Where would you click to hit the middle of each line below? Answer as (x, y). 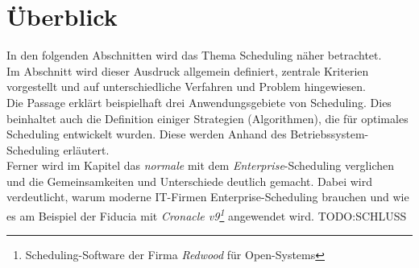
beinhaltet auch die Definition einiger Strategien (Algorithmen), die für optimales (207, 118)
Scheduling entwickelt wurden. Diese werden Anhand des (147, 134)
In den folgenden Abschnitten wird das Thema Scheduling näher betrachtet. (194, 55)
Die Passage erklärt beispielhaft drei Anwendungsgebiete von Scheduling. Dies (199, 102)
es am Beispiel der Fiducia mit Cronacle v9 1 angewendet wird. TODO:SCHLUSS (207, 214)
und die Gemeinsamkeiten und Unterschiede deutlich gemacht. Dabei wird (189, 181)
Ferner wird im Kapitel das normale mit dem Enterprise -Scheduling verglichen (201, 165)
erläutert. (86, 149)
